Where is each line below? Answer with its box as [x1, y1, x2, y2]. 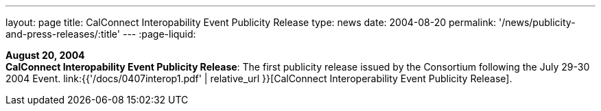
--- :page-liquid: [122, 28, 196, 40]
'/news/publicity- [499, 16, 576, 28]
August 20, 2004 [5, 49, 85, 61]
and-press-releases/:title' [5, 28, 121, 40]
